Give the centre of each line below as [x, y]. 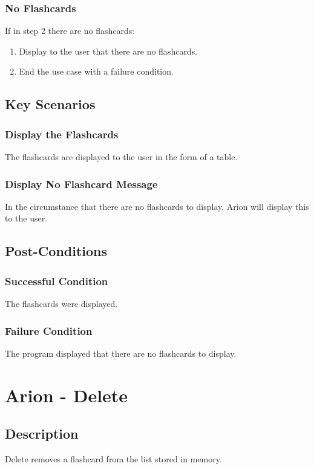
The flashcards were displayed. [61, 303]
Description [42, 434]
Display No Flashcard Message [81, 184]
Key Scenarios [50, 104]
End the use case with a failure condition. [96, 71]
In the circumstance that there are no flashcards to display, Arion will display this [157, 206]
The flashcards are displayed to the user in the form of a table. [121, 157]
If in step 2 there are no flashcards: [70, 31]
